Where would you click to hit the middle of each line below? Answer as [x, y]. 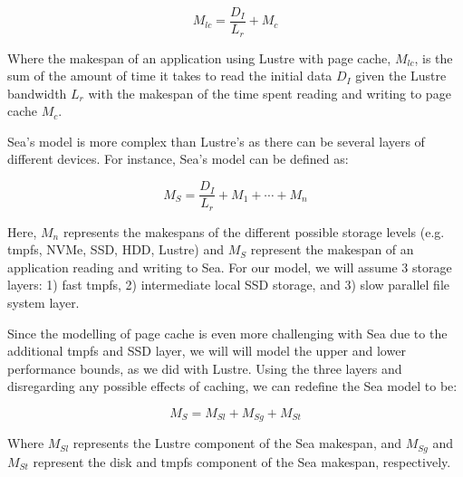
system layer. [43, 302]
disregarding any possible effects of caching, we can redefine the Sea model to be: [232, 386]
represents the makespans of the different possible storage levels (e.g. [254, 231]
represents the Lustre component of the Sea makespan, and [237, 443]
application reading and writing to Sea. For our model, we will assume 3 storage [230, 267]
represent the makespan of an [332, 249]
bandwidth [37, 93]
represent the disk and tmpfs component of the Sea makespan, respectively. [242, 461]
